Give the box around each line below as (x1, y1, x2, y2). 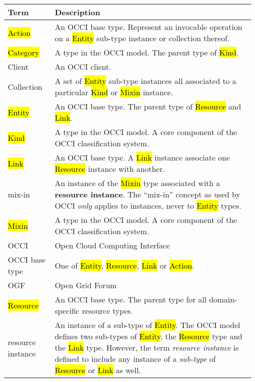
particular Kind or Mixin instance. (54, 86, 173, 98)
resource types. (82, 305, 133, 316)
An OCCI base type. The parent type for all (54, 294, 207, 305)
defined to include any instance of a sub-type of (54, 353, 216, 364)
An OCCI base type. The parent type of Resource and (54, 101, 241, 112)
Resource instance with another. (54, 163, 165, 174)
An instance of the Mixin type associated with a (54, 177, 220, 189)
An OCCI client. (54, 61, 111, 72)
